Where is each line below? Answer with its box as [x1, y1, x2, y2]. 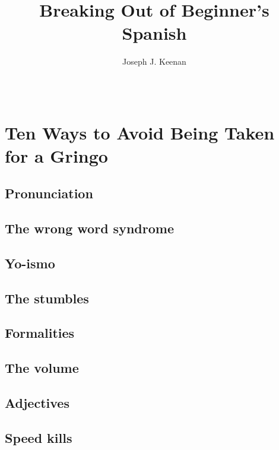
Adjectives [5, 393, 69, 411]
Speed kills [5, 428, 72, 446]
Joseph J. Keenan [122, 55, 186, 68]
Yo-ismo [5, 253, 55, 272]
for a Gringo [5, 143, 108, 167]
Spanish [122, 21, 187, 45]
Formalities [5, 324, 75, 342]
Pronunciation [5, 184, 93, 202]
